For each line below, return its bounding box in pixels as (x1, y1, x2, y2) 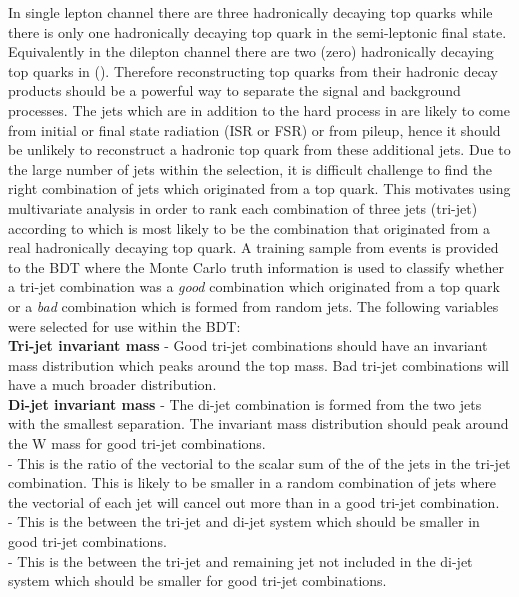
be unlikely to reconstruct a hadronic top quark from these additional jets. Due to (8, 139, 511, 160)
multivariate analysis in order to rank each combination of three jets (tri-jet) (8, 197, 478, 218)
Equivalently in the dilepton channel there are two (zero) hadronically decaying (8, 41, 494, 62)
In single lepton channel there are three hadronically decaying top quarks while (8, 2, 493, 22)
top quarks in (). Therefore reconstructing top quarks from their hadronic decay (8, 60, 498, 81)
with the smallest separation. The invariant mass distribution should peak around (8, 413, 509, 434)
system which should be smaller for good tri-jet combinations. (8, 570, 387, 591)
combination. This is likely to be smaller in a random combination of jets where (8, 472, 497, 493)
